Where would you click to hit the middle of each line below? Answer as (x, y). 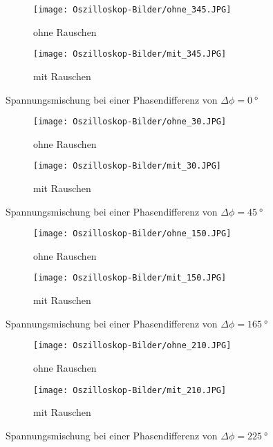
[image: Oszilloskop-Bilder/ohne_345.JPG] (132, 10)
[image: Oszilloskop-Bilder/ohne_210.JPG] (132, 346)
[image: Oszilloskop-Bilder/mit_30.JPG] (128, 166)
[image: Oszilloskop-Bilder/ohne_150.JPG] (132, 234)
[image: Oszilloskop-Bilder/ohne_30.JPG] (130, 122)
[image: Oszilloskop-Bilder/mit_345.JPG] (130, 54)
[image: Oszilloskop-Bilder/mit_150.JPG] (130, 278)
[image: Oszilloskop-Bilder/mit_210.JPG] (130, 390)
